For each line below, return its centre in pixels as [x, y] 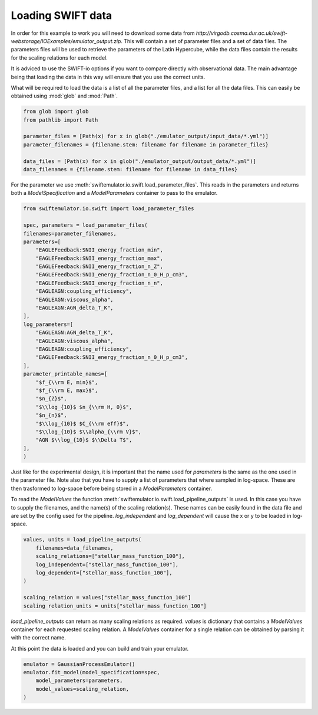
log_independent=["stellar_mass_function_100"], [107, 564]
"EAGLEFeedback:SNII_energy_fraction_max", [99, 258]
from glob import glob [56, 112]
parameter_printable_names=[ [65, 374]
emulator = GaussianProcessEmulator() [79, 664]
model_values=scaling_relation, [82, 689]
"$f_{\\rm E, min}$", [67, 382]
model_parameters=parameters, [79, 681]
